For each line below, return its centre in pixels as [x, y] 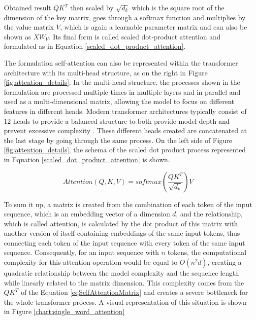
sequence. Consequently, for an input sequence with [81, 252]
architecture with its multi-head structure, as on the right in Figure [106, 72]
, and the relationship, [209, 214]
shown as [17, 36]
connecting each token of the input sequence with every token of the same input [125, 242]
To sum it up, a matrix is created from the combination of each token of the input [128, 204]
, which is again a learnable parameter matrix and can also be [153, 27]
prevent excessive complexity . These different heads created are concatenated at [126, 130]
